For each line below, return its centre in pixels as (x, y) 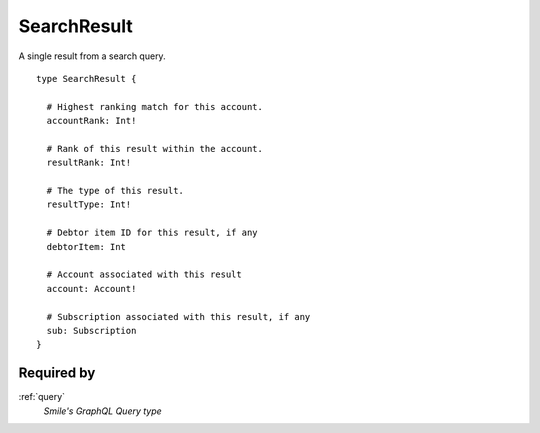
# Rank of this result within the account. (155, 148)
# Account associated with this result (144, 274)
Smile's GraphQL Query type (102, 411)
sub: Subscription (91, 330)
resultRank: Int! (89, 163)
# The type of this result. (115, 191)
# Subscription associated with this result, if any (178, 316)
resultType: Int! (89, 204)
